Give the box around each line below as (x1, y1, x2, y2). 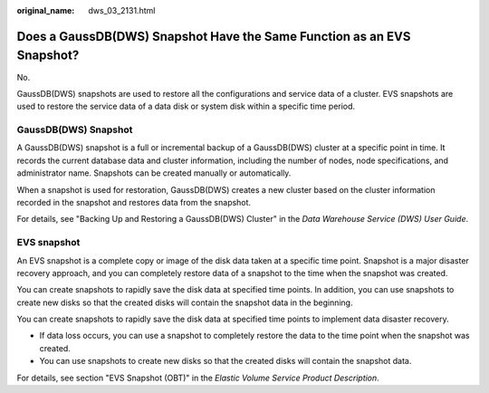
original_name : (16, 5, 75, 15)
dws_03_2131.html (88, 5, 156, 15)
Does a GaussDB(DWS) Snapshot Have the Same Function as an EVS (16, 28, 411, 44)
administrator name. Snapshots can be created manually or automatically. (16, 168, 292, 178)
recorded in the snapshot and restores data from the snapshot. (16, 196, 252, 207)
